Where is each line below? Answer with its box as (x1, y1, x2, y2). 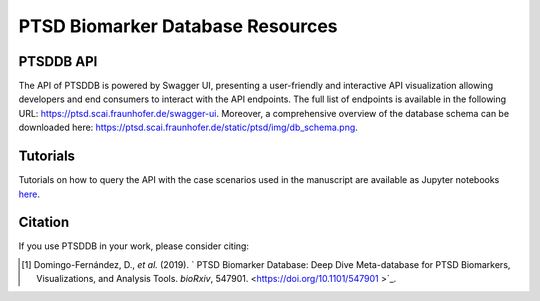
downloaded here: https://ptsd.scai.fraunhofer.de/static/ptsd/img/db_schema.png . (18, 121, 359, 134)
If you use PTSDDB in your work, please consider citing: (18, 240, 250, 252)
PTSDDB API (18, 53, 98, 70)
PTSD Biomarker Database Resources (18, 15, 338, 37)
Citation (18, 214, 70, 231)
